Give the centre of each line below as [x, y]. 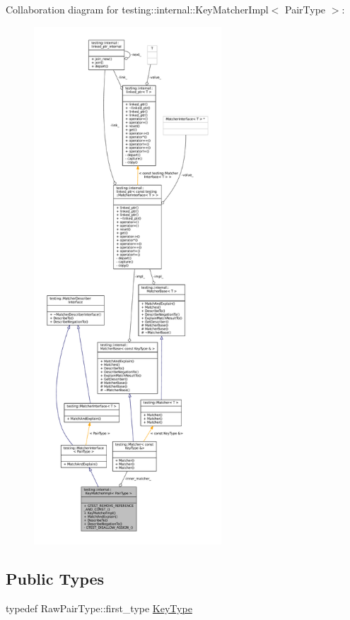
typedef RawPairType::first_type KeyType [99, 608]
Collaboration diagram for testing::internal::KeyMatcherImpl [137, 9]
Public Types [55, 578]
